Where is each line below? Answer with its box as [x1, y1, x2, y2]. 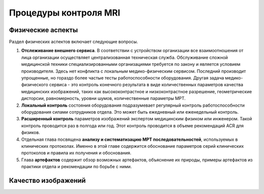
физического [21, 82, 48, 88]
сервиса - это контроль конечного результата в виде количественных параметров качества [49, 82, 243, 88]
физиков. [21, 130, 40, 136]
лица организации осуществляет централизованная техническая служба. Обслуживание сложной [21, 54, 228, 60]
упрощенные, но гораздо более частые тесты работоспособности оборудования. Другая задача [21, 75, 224, 81]
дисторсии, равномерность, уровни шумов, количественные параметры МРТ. [21, 96, 186, 101]
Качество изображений [9, 176, 86, 185]
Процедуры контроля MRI [9, 7, 121, 18]
